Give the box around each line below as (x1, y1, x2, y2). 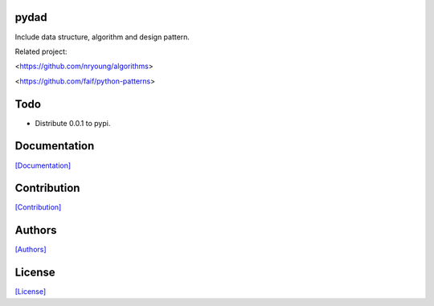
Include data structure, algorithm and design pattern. (14, 32, 190, 42)
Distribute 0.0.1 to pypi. (35, 118, 111, 128)
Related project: (14, 47, 68, 56)
